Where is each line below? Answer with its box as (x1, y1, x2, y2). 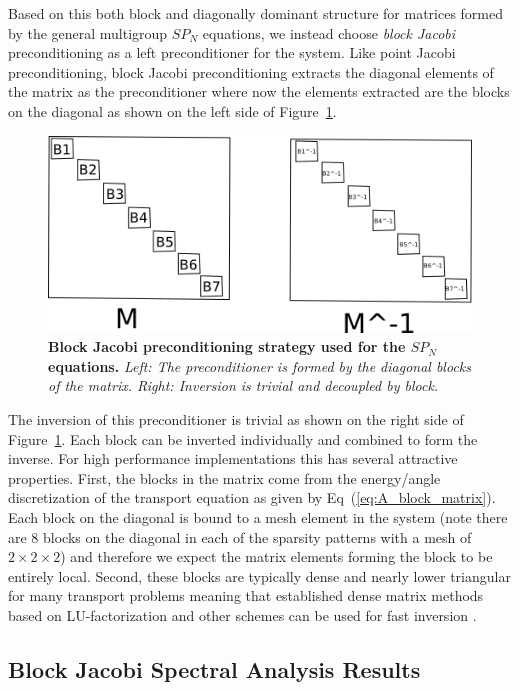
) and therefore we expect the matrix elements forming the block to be (60, 546, 493, 567)
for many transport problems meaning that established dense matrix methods (8, 585, 484, 606)
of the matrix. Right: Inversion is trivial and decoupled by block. (48, 375, 439, 396)
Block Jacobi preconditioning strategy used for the (48, 336, 406, 357)
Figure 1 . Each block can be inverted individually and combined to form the (8, 428, 478, 449)
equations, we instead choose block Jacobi (202, 22, 456, 43)
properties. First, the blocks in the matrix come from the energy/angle (8, 467, 441, 488)
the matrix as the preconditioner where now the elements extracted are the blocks (8, 81, 510, 102)
